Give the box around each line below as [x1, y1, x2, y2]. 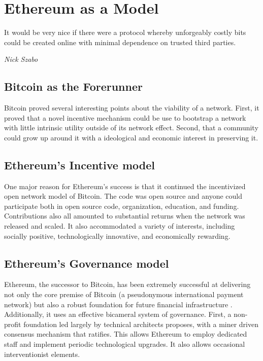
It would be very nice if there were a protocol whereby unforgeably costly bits [4, 27, 246, 38]
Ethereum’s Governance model [4, 255, 169, 271]
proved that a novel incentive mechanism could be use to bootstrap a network [4, 112, 246, 123]
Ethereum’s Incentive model [4, 157, 155, 172]
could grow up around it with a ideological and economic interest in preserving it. [4, 132, 258, 142]
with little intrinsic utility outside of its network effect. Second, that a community [4, 122, 258, 133]
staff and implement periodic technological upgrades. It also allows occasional [4, 339, 245, 349]
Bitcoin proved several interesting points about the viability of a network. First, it [4, 102, 259, 113]
